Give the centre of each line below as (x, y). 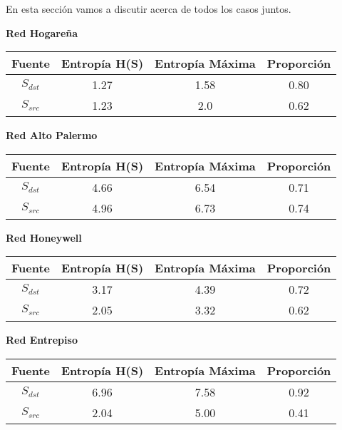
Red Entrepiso (42, 340)
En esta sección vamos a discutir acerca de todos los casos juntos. (149, 9)
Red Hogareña (42, 32)
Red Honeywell (44, 237)
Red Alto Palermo (52, 135)
